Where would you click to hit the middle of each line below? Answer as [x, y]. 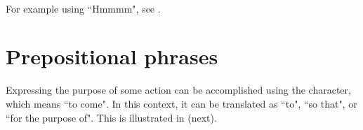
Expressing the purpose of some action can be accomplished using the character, [178, 90]
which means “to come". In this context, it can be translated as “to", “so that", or [181, 103]
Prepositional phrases [112, 56]
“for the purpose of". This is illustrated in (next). [111, 117]
